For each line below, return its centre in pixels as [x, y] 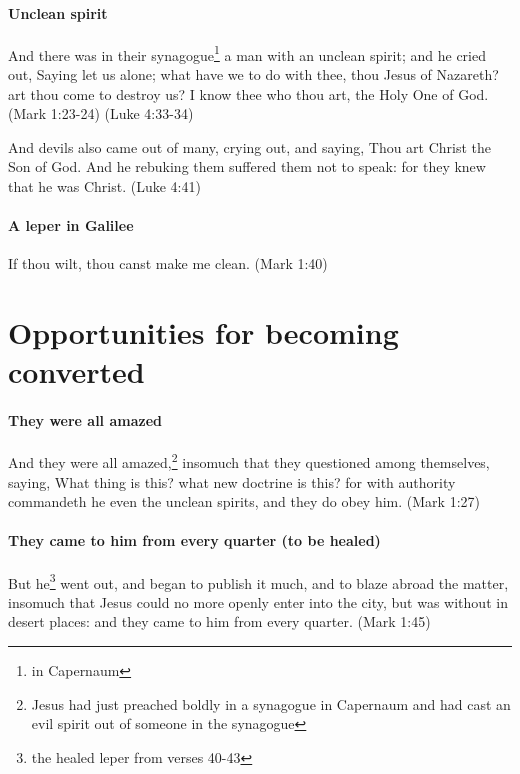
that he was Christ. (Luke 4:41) [104, 186]
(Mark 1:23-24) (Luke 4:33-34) [101, 113]
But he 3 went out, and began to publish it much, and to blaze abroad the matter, [258, 581]
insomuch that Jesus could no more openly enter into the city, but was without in [258, 601]
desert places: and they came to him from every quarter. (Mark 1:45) [219, 621]
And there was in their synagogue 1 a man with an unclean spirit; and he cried [247, 53]
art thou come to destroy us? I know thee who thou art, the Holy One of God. [248, 93]
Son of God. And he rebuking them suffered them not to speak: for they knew [247, 166]
